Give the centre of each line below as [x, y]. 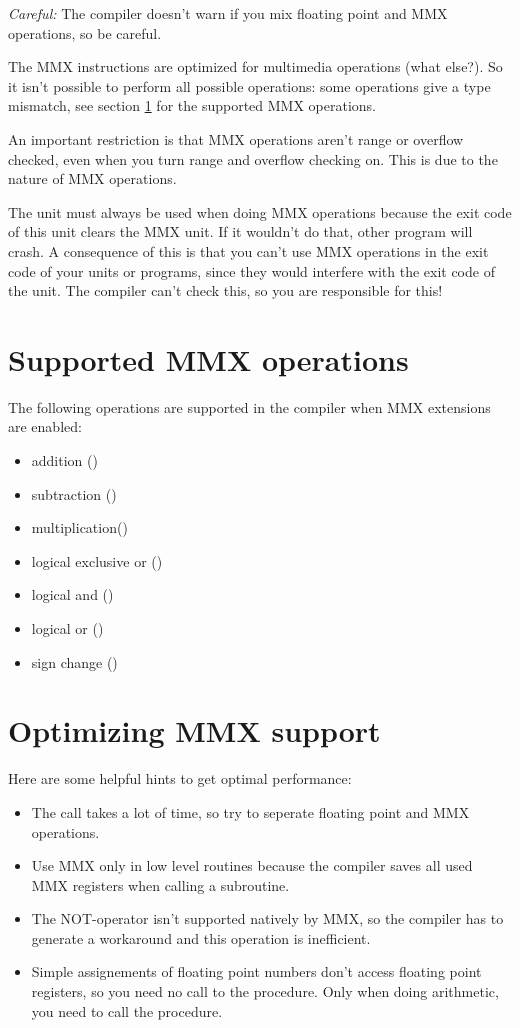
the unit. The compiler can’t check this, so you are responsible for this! [225, 290]
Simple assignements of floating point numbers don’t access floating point [256, 971]
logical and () [72, 594]
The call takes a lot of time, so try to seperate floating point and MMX [250, 811]
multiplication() [79, 527]
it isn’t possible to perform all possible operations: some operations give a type [249, 85]
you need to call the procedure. [127, 1010]
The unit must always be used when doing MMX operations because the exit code [260, 211]
